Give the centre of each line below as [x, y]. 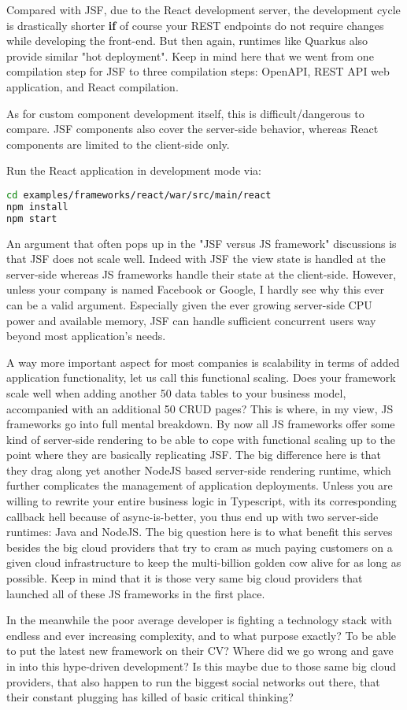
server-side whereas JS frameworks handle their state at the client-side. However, [202, 274]
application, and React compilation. [92, 86]
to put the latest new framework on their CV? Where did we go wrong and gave [200, 651]
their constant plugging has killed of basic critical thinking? [150, 697]
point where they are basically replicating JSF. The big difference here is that [194, 455]
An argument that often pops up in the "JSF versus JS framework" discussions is [202, 243]
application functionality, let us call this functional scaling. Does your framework [201, 377]
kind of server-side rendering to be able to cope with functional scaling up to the [201, 439]
